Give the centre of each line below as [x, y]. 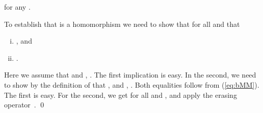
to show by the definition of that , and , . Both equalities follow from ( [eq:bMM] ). [132, 84]
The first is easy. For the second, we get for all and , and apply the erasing [121, 95]
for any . [17, 7]
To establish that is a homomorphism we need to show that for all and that [122, 24]
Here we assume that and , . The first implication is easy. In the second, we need [130, 75]
